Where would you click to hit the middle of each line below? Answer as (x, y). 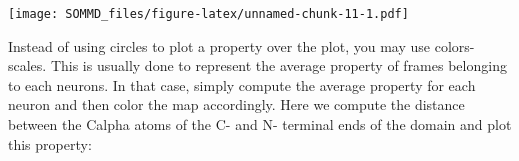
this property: (50, 143)
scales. (27, 65)
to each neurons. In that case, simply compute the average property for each (242, 84)
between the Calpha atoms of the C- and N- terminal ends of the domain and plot (260, 124)
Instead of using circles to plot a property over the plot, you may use (219, 45)
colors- (454, 45)
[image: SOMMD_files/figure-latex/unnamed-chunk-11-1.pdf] (208, 14)
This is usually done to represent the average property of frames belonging (278, 65)
